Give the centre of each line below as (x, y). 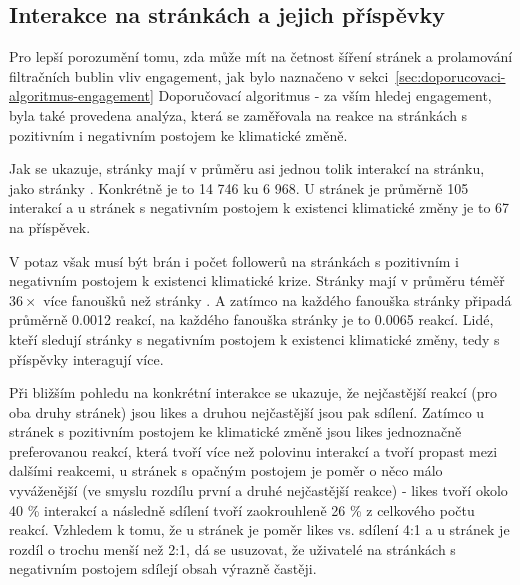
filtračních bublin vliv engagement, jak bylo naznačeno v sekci (199, 75)
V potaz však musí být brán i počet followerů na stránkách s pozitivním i (234, 260)
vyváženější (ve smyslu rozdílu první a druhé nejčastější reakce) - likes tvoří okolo (258, 490)
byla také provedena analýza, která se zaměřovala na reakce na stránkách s (238, 114)
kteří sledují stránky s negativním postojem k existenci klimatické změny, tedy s (254, 338)
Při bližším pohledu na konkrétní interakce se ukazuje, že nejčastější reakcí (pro (253, 392)
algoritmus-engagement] (81, 95)
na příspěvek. (50, 226)
